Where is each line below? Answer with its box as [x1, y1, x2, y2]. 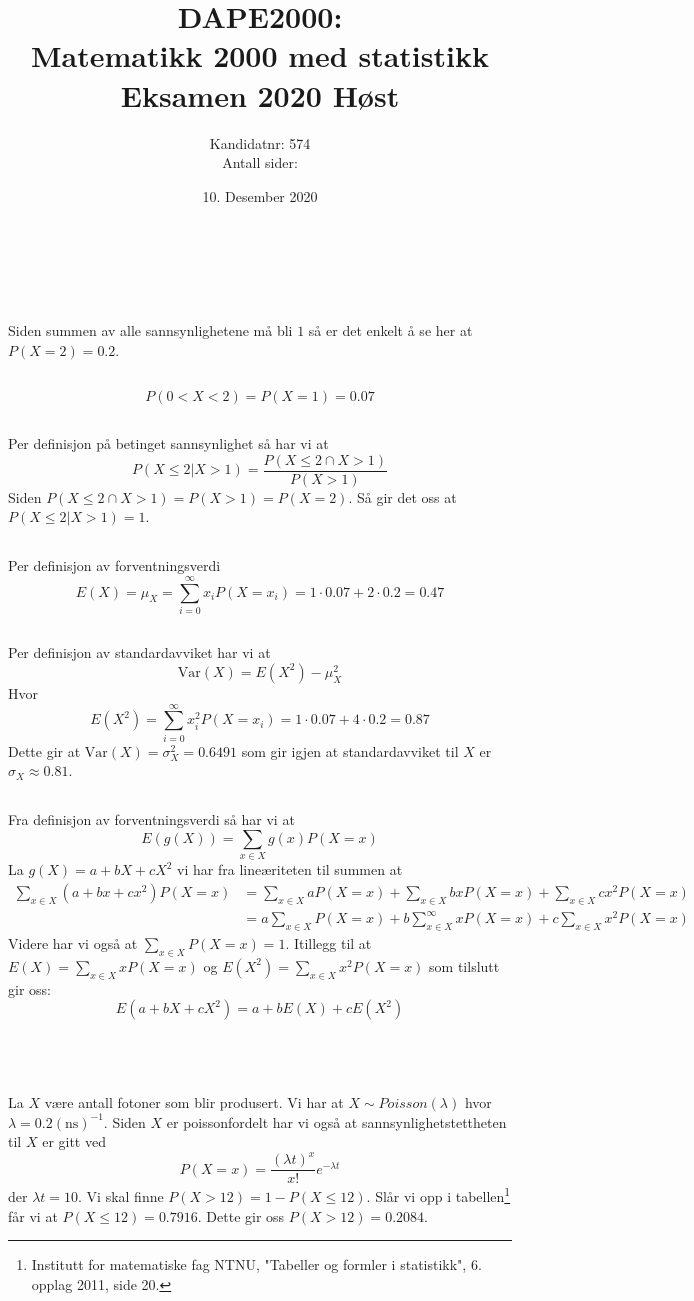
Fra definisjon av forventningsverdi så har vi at [8, 809, 295, 830]
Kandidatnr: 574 [209, 132, 311, 153]
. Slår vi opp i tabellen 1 [366, 1183, 511, 1206]
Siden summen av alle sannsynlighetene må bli [8, 320, 293, 341]
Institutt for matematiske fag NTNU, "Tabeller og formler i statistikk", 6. [31, 1254, 482, 1275]
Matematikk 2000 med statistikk [31, 35, 489, 76]
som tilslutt [429, 955, 500, 976]
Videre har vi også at [8, 932, 138, 953]
